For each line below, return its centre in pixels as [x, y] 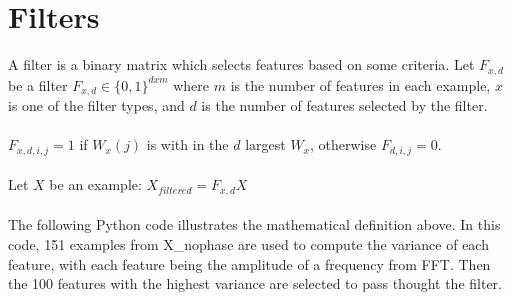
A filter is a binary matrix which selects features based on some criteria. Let [241, 64]
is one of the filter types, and [96, 105]
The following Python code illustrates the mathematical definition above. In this [254, 224]
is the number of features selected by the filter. [344, 105]
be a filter [38, 84]
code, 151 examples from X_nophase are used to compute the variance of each [248, 243]
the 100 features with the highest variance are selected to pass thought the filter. [255, 283]
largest [265, 144]
